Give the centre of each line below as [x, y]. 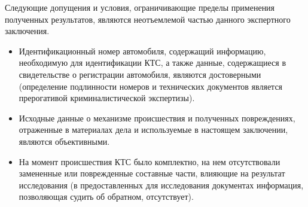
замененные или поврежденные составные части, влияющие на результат [152, 173]
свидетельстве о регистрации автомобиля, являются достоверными [140, 74]
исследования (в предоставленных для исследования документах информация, [161, 185]
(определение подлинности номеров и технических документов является [151, 86]
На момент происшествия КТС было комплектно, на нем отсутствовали [150, 161]
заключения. [27, 31]
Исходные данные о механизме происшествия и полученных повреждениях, [157, 118]
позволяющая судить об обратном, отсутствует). [106, 197]
